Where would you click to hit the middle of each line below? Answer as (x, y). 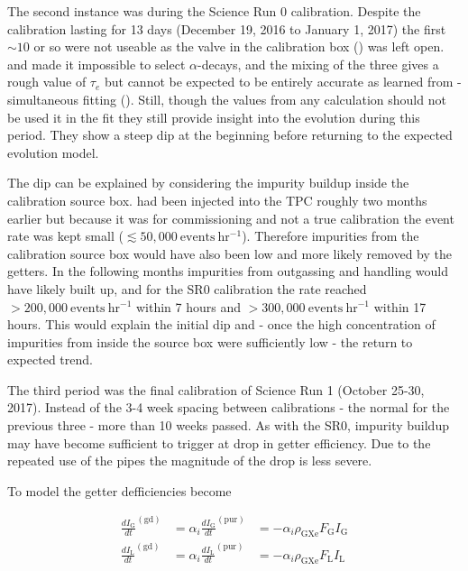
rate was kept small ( (65, 236)
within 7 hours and (188, 306)
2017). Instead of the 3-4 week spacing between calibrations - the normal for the (229, 407)
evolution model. (53, 152)
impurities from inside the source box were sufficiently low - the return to (210, 341)
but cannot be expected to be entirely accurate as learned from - (283, 82)
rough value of (47, 82)
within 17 (400, 306)
